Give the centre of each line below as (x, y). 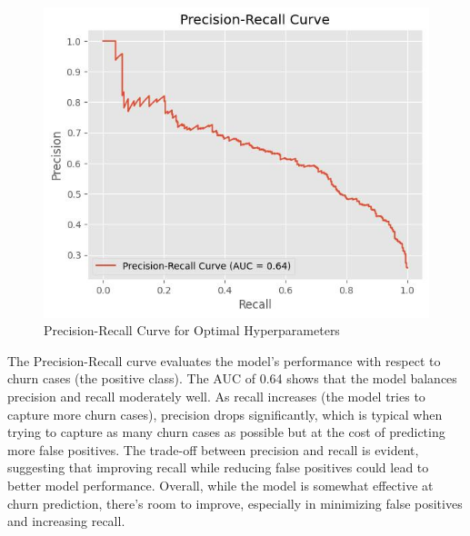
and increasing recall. (66, 521)
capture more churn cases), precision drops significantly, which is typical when (225, 414)
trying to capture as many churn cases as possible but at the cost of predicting (226, 432)
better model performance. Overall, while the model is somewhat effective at (220, 485)
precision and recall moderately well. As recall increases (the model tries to (216, 396)
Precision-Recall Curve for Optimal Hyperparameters (192, 330)
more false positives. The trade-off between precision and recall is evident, (213, 449)
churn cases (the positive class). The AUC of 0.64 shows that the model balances (232, 378)
